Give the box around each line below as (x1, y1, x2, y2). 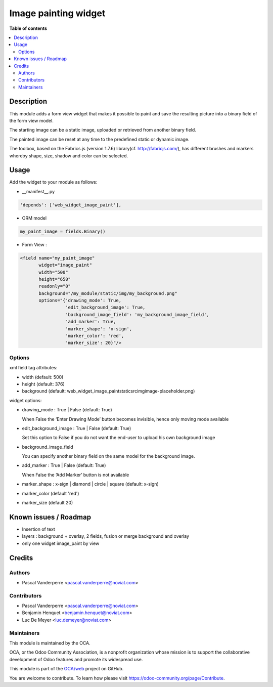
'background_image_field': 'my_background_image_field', (65, 312, 210, 317)
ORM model (22, 215, 47, 221)
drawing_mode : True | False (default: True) (22, 407, 112, 413)
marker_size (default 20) (22, 500, 73, 506)
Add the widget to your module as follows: (9, 179, 98, 185)
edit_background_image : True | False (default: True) (22, 425, 131, 431)
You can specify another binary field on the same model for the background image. (22, 453, 196, 459)
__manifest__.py (22, 188, 55, 194)
